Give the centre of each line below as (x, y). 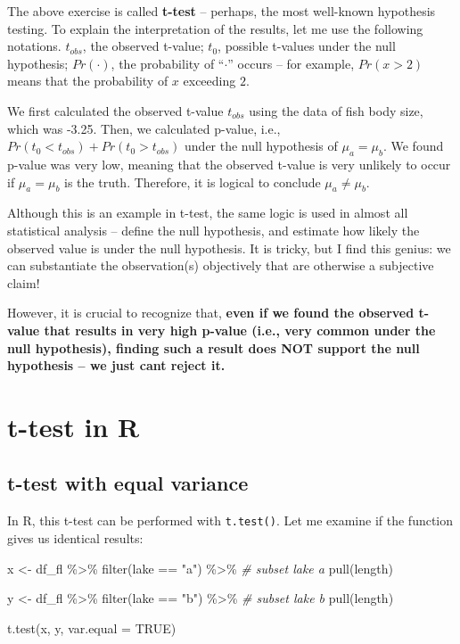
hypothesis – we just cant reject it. (116, 365)
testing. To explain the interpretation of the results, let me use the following (215, 28)
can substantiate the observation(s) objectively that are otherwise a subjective (221, 265)
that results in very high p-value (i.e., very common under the (240, 330)
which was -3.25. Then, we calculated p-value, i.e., (144, 128)
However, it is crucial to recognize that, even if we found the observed (211, 313)
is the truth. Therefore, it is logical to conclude (193, 182)
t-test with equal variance (128, 483)
